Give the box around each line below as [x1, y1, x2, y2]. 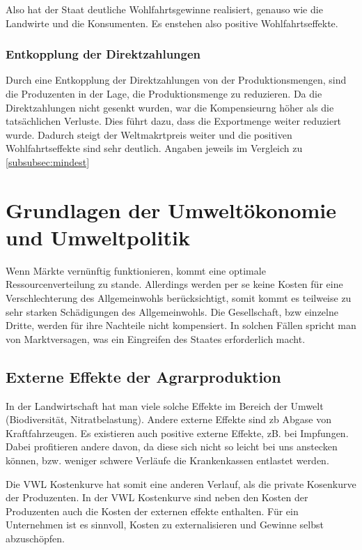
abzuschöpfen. [6, 530, 65, 545]
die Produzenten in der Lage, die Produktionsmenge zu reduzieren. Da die [6, 86, 322, 100]
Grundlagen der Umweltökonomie [6, 195, 337, 224]
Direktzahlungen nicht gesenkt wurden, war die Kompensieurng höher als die [6, 100, 334, 114]
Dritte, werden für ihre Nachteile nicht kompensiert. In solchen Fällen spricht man [6, 318, 356, 333]
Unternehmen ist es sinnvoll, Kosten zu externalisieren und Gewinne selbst [6, 517, 324, 532]
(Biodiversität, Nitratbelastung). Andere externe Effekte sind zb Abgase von [6, 412, 331, 427]
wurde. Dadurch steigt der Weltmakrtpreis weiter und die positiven [6, 127, 292, 142]
